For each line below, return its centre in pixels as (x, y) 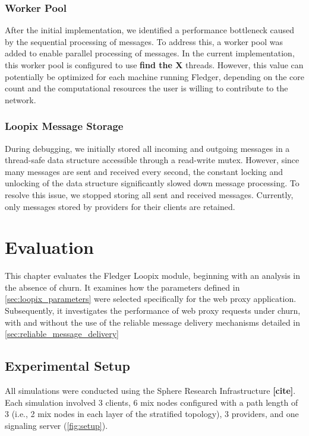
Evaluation (49, 247)
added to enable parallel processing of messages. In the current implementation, (150, 53)
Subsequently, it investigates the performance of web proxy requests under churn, (153, 311)
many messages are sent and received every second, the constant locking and (144, 171)
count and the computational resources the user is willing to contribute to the (146, 88)
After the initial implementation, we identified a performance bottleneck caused (150, 30)
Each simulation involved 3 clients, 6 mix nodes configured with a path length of (152, 402)
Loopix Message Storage (64, 126)
